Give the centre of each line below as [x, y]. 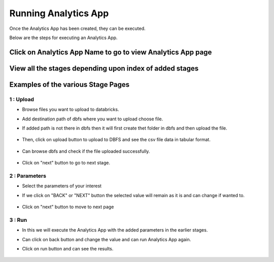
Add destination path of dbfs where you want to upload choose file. [93, 119]
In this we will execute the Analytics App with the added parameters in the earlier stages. [115, 230]
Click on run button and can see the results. [68, 248]
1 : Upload [22, 99]
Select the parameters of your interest [62, 186]
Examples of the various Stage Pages [70, 85]
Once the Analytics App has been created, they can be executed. [77, 28]
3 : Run [18, 220]
